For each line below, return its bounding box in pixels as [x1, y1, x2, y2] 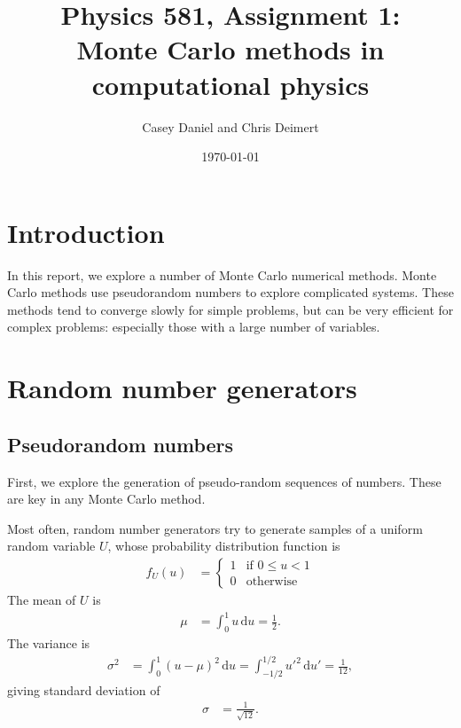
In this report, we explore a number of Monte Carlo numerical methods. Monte [7, 265, 437, 284]
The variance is [7, 633, 90, 652]
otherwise [246, 575, 298, 589]
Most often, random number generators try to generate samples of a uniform [7, 519, 423, 537]
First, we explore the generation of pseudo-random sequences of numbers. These [7, 472, 441, 490]
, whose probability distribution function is [107, 536, 340, 555]
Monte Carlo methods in [76, 31, 385, 67]
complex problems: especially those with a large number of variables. [7, 317, 380, 336]
